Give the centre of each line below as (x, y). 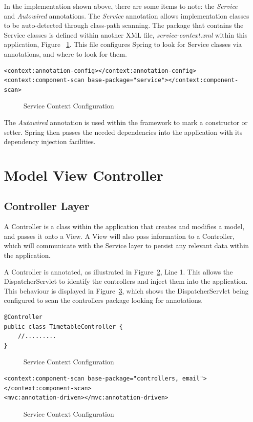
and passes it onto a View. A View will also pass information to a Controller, (119, 236)
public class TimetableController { (63, 327)
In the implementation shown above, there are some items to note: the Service (121, 6)
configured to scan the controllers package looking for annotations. (104, 300)
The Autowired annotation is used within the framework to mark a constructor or (126, 122)
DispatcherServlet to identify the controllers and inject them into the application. (126, 281)
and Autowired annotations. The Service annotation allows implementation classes (126, 15)
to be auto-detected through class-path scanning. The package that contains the (124, 25)
